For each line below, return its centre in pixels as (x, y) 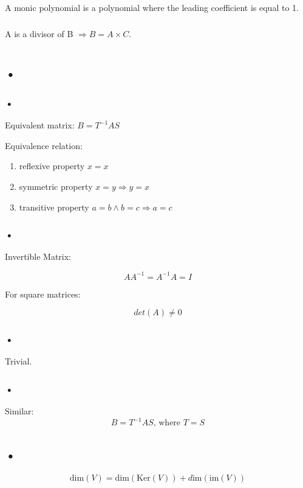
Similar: (19, 411)
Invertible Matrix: (38, 256)
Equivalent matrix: (40, 125)
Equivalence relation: (44, 145)
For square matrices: (43, 294)
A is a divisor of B (39, 33)
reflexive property (52, 166)
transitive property (54, 207)
